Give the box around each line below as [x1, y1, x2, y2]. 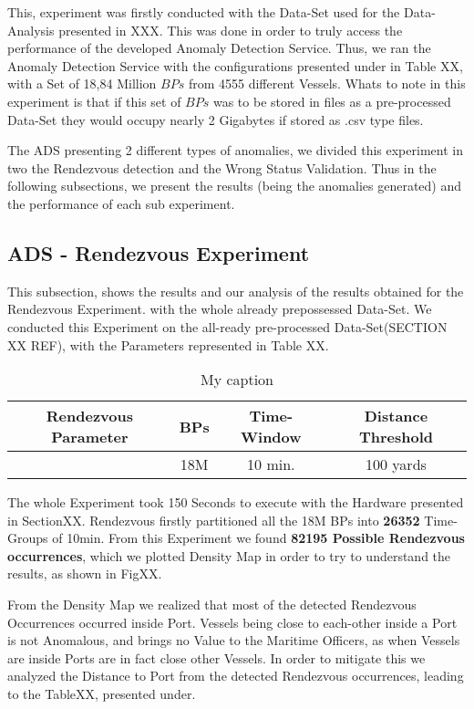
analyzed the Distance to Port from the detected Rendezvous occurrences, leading [7, 666, 464, 685]
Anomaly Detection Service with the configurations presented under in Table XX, [7, 56, 463, 75]
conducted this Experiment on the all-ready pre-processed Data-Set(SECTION [7, 317, 448, 336]
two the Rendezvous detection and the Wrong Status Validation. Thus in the [7, 158, 437, 177]
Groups [7, 528, 48, 547]
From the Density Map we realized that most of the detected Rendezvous [7, 595, 417, 614]
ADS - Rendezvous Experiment [7, 238, 310, 266]
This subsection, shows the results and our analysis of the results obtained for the [7, 281, 464, 300]
